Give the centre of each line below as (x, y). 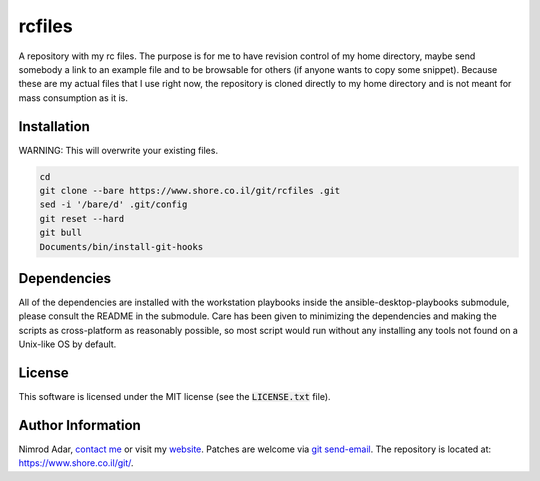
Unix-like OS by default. (67, 344)
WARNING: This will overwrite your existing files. (118, 150)
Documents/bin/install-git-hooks (121, 246)
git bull (61, 233)
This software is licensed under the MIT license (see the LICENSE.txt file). (174, 397)
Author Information (80, 425)
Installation (54, 126)
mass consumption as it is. (73, 97)
